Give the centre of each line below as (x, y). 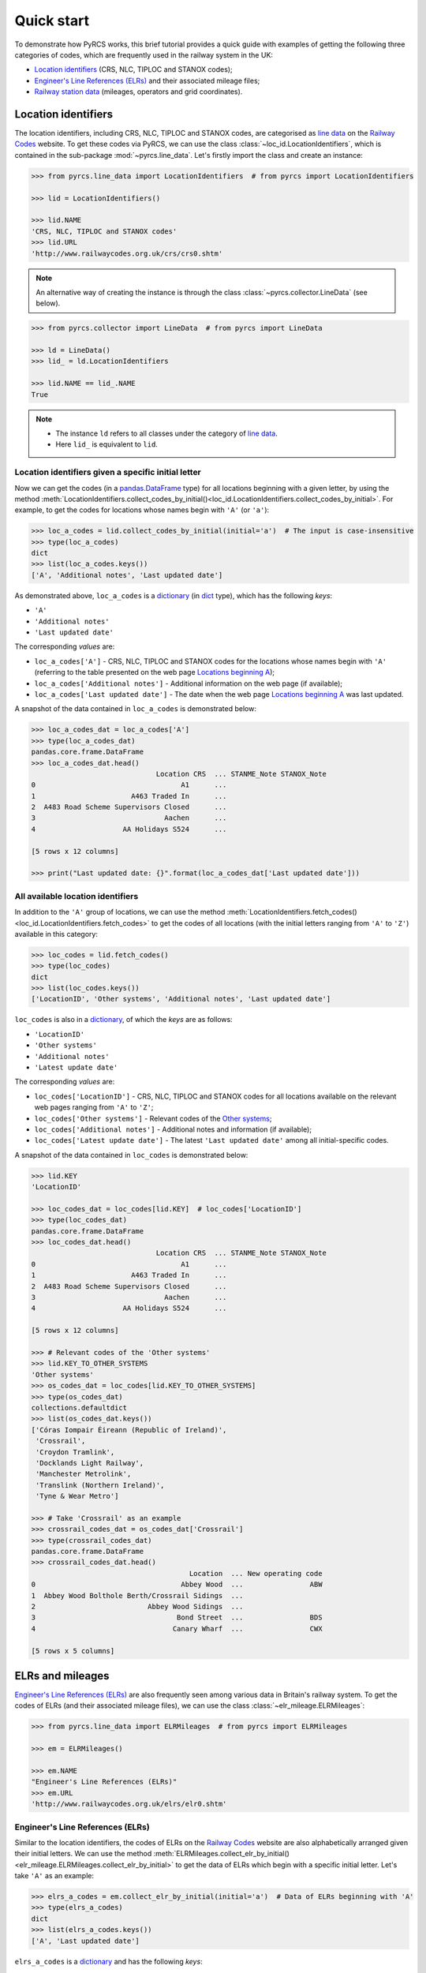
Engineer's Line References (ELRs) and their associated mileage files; (147, 80)
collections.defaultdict (79, 1408)
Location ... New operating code (256, 1573)
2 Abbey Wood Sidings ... (137, 1606)
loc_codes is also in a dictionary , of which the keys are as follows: (123, 1020)
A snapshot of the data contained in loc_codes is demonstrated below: (131, 1155)
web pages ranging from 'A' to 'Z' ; (94, 1107)
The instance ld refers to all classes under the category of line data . (166, 433)
